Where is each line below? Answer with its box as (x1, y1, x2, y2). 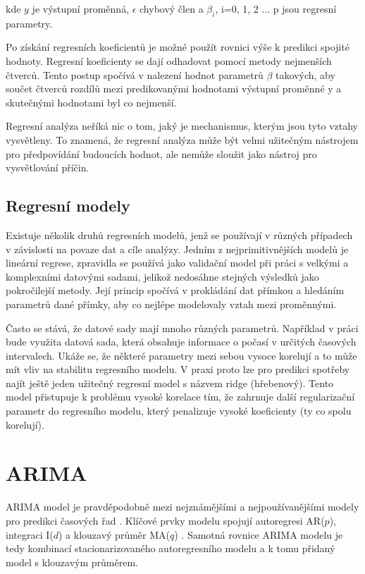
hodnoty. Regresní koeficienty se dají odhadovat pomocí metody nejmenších (6, 53, 332, 68)
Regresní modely (6, 195, 130, 216)
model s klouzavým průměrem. (6, 554, 138, 569)
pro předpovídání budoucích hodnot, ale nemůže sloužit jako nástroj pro (6, 146, 317, 161)
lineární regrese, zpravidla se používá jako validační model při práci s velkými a (6, 255, 349, 270)
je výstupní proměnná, (32, 1, 130, 16)
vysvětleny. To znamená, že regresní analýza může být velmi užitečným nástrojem (6, 132, 359, 147)
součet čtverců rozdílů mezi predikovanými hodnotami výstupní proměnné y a (6, 81, 342, 96)
